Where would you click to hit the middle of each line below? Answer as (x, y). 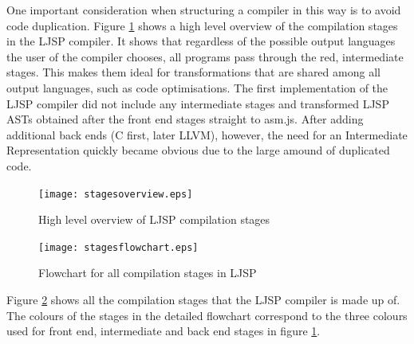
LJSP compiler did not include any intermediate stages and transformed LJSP (198, 103)
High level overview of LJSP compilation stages (154, 219)
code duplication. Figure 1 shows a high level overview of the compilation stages (202, 25)
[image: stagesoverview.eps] (116, 194)
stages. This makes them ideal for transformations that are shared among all (193, 72)
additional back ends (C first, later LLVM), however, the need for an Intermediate (207, 134)
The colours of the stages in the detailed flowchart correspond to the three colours (207, 315)
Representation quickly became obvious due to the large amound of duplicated (198, 150)
